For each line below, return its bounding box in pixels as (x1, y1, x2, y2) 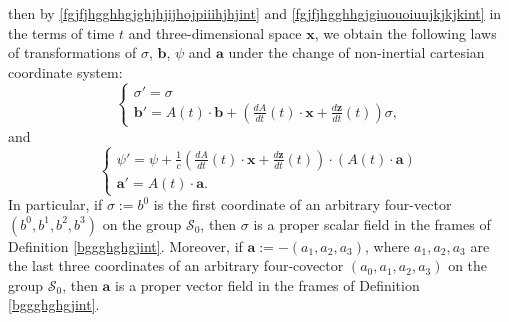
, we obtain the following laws (314, 22, 497, 43)
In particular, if (8, 194, 103, 215)
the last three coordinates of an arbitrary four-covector (8, 255, 344, 276)
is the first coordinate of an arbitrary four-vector (153, 194, 452, 215)
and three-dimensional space (128, 22, 302, 43)
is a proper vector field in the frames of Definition (115, 274, 420, 295)
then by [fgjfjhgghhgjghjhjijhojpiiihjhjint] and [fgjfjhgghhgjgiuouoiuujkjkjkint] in (8, 3, 502, 23)
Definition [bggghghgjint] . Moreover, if (8, 235, 243, 256)
